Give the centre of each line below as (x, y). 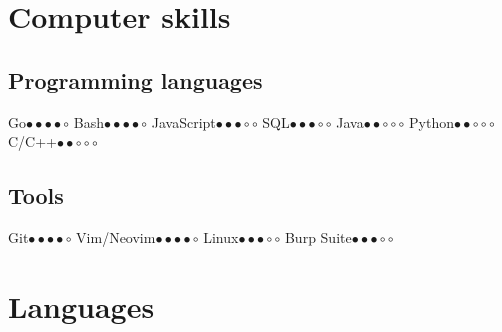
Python (432, 121)
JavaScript (183, 121)
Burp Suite (318, 236)
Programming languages (135, 79)
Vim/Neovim (116, 236)
